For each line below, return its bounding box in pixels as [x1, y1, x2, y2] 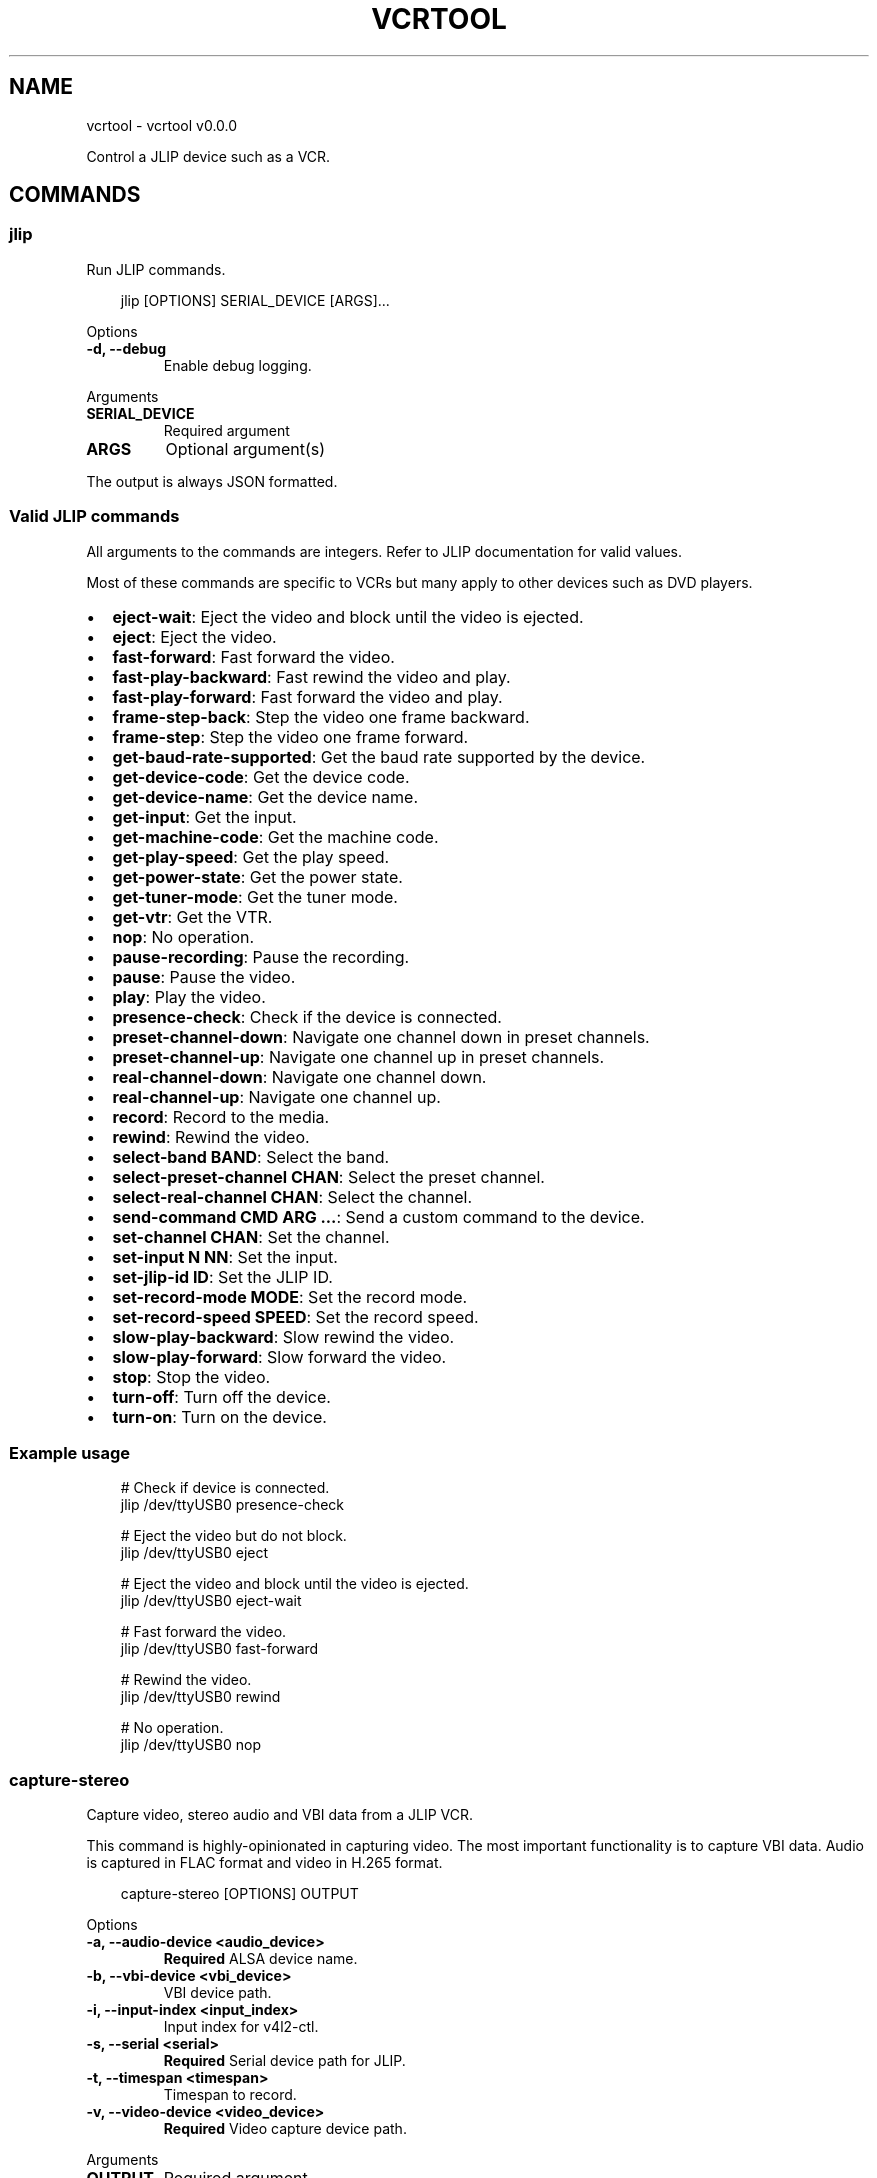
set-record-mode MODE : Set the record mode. [112, 1286, 468, 1307]
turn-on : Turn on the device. [112, 1406, 327, 1427]
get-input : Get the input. [112, 806, 297, 827]
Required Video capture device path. [163, 2120, 407, 2138]
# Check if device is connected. [120, 1479, 330, 1497]
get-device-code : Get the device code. [112, 766, 410, 787]
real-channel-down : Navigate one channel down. [112, 1066, 487, 1087]
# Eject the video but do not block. [120, 1527, 347, 1545]
